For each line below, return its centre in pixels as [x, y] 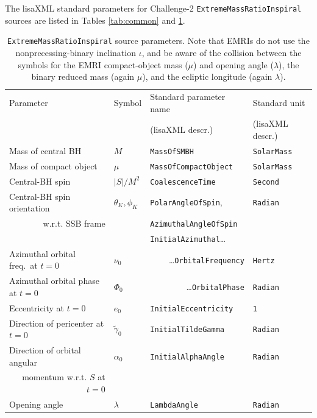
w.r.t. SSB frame [74, 223]
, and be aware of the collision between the [222, 52]
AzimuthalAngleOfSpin [194, 224]
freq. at [23, 265]
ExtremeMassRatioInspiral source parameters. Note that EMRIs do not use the [158, 41]
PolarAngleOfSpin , [186, 202]
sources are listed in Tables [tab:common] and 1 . [95, 20]
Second [266, 182]
